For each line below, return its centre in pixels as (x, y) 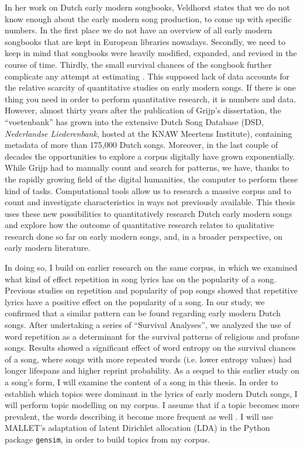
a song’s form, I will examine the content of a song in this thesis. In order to (141, 382)
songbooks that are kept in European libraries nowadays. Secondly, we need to (145, 41)
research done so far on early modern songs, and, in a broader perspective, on (144, 236)
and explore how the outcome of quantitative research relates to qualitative (139, 225)
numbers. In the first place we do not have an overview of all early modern (139, 30)
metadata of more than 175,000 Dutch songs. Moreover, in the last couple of (141, 145)
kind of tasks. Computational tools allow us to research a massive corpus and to (148, 190)
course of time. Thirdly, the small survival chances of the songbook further (138, 64)
